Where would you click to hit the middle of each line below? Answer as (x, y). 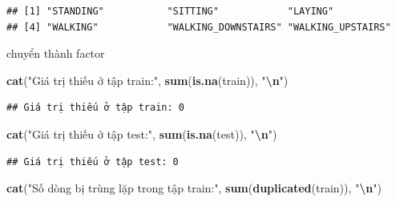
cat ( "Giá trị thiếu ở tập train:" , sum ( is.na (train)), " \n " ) (147, 80)
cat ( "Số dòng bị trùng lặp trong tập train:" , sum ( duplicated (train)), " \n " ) (194, 188)
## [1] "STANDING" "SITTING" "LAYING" (170, 11)
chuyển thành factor (56, 53)
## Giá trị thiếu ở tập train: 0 (95, 108)
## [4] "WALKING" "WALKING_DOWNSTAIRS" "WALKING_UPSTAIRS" (199, 27)
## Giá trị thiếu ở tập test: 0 (93, 162)
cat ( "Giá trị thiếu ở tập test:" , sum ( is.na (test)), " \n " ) (142, 133)
